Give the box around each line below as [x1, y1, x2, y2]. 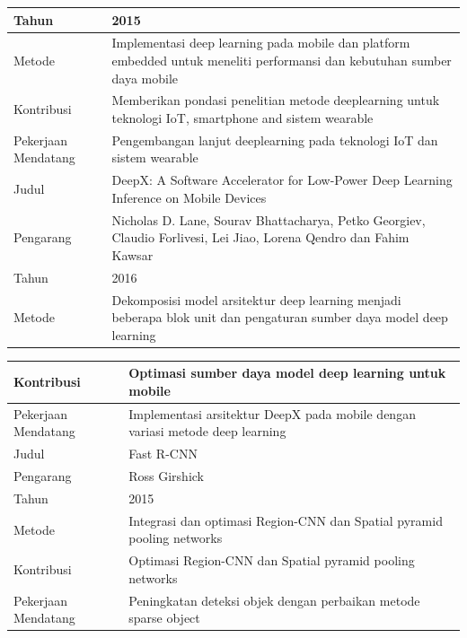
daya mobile [111, 68, 179, 87]
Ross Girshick [128, 467, 205, 485]
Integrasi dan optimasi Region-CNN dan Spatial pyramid [128, 511, 443, 529]
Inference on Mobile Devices [111, 188, 267, 206]
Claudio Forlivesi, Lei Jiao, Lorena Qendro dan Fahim [111, 228, 410, 247]
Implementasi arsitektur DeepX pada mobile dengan [128, 404, 416, 423]
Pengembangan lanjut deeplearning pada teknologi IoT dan [111, 130, 438, 149]
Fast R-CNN [128, 444, 198, 463]
